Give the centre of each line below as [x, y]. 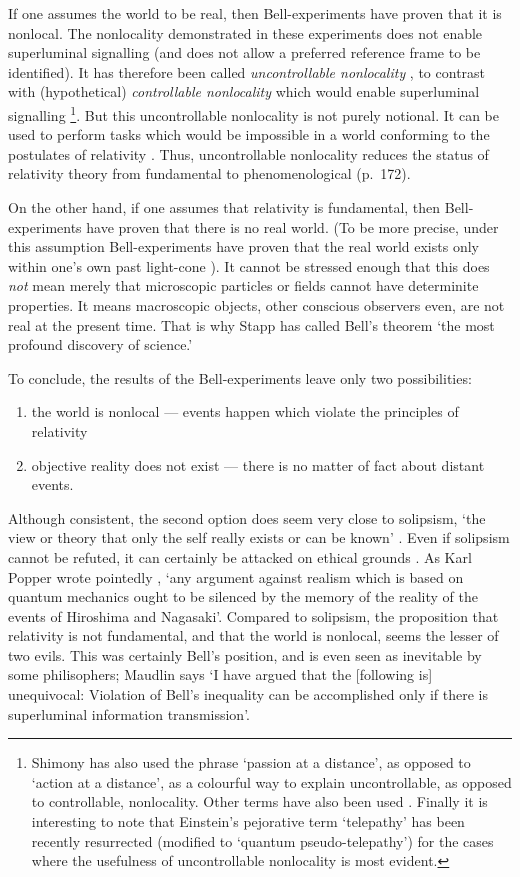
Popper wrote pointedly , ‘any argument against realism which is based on [236, 576]
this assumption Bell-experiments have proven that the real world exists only [243, 246]
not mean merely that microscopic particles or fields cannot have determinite [243, 285]
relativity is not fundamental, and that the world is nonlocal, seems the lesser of [253, 635]
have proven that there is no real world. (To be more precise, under [292, 226]
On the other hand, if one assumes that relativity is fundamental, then [224, 207]
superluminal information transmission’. [129, 713]
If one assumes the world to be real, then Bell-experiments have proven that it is [255, 13]
